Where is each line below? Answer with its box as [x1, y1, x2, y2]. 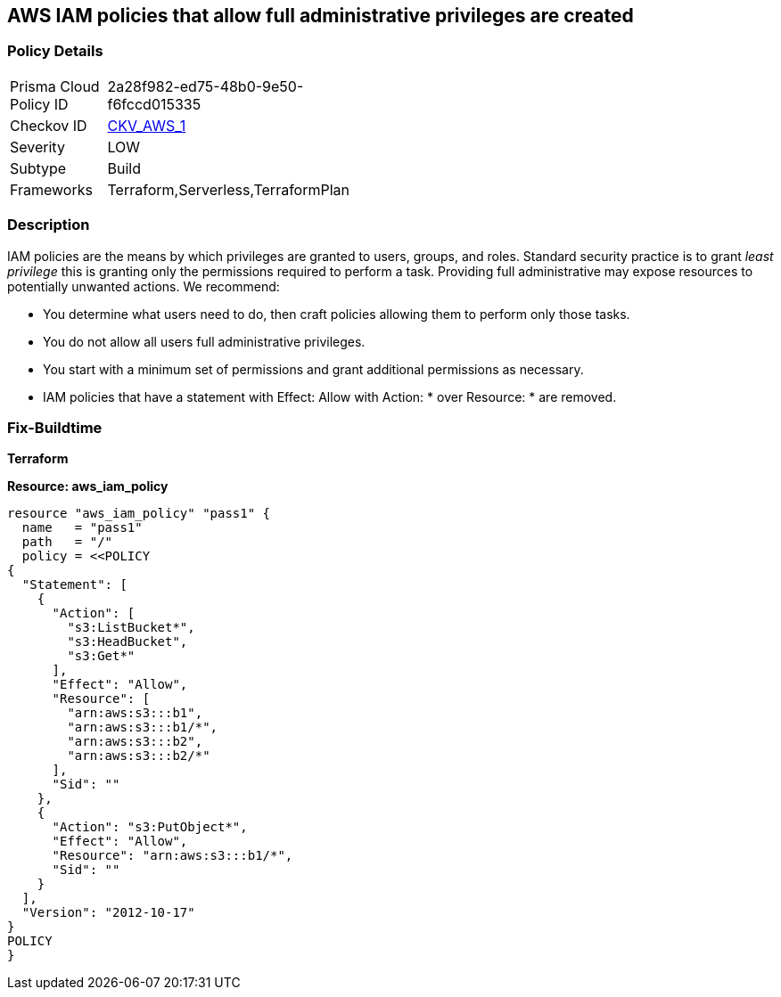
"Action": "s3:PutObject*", [52, 820, 248, 835]
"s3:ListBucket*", [67, 620, 195, 635]
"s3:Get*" [67, 649, 136, 664]
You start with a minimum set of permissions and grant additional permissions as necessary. [43, 361, 584, 377]
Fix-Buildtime [7, 418, 103, 437]
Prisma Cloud [10, 77, 100, 95]
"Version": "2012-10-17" [21, 905, 195, 920]
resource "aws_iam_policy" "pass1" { [7, 506, 271, 521]
